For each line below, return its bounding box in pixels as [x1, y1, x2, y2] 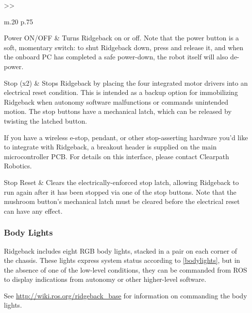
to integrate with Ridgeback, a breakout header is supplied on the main [4, 142, 217, 152]
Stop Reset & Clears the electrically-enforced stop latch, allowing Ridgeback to [4, 177, 239, 187]
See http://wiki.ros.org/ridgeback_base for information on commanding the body [4, 290, 247, 300]
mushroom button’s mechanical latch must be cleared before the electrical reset [4, 196, 240, 206]
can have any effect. [4, 205, 63, 216]
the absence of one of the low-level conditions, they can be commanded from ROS [4, 264, 247, 275]
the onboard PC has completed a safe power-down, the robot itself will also [4, 52, 228, 62]
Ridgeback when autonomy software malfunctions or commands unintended [4, 96, 229, 107]
